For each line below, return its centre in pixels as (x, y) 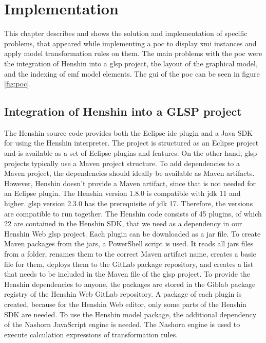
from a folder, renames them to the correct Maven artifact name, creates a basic (130, 254)
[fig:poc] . (18, 84)
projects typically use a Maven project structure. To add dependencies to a (122, 163)
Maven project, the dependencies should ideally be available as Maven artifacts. (129, 173)
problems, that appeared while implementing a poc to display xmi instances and (130, 43)
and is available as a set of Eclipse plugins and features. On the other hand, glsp (131, 153)
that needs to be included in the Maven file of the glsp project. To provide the (127, 274)
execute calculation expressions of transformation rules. (91, 334)
